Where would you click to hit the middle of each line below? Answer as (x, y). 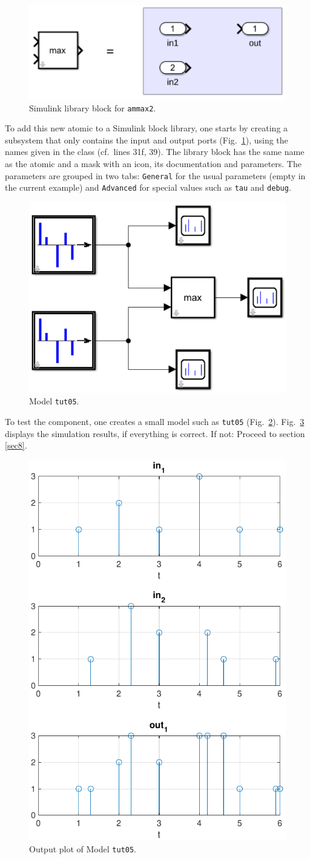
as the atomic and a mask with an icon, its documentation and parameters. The (153, 163)
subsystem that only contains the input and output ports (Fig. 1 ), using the (147, 140)
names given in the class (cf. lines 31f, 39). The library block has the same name (155, 152)
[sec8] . (16, 445)
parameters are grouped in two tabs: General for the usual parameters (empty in (155, 175)
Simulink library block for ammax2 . (93, 107)
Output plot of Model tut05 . (83, 848)
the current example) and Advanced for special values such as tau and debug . (148, 187)
